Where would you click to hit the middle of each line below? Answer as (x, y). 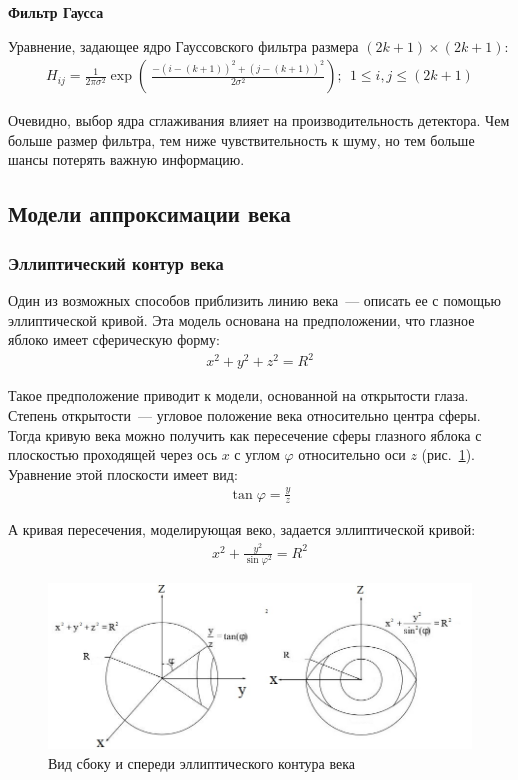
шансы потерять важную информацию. (126, 159)
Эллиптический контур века (116, 262)
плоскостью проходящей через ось (113, 454)
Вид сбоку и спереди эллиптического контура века (201, 762)
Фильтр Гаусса (56, 12)
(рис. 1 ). (448, 454)
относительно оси (352, 454)
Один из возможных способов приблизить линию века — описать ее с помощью (254, 300)
